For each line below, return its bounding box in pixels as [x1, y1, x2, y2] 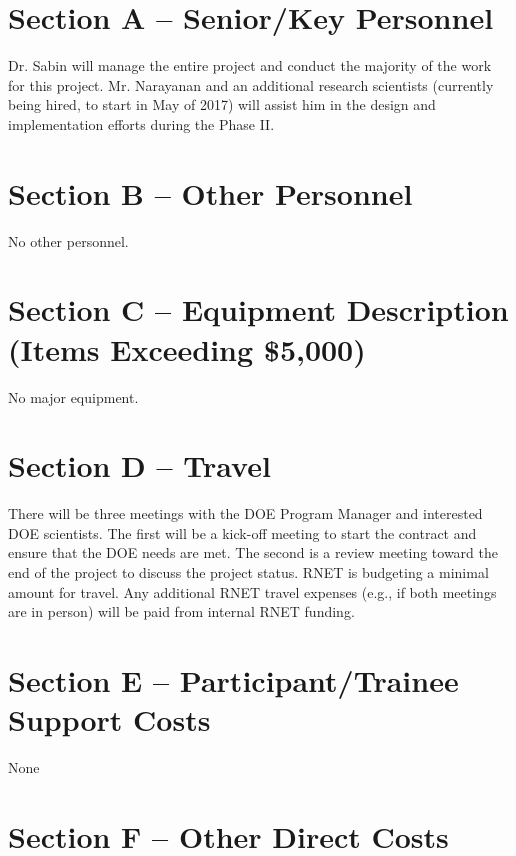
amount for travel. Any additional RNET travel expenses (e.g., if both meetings [8, 581, 497, 602]
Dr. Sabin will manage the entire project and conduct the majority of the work [8, 55, 492, 76]
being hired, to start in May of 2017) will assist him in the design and [8, 94, 436, 115]
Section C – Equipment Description [8, 289, 509, 330]
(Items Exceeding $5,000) [8, 328, 366, 369]
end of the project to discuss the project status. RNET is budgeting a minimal [8, 562, 489, 583]
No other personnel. [8, 230, 129, 251]
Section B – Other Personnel [8, 172, 413, 213]
